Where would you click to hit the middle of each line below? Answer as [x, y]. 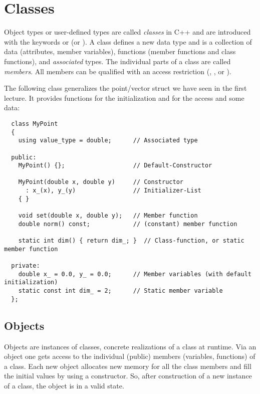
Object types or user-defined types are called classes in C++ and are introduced [127, 32]
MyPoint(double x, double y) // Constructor [101, 182]
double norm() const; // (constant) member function [128, 224]
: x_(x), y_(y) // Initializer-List [113, 191]
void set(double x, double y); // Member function [108, 216]
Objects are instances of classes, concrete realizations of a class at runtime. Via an [130, 346]
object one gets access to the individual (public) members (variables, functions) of [130, 356]
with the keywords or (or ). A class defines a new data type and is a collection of [128, 41]
